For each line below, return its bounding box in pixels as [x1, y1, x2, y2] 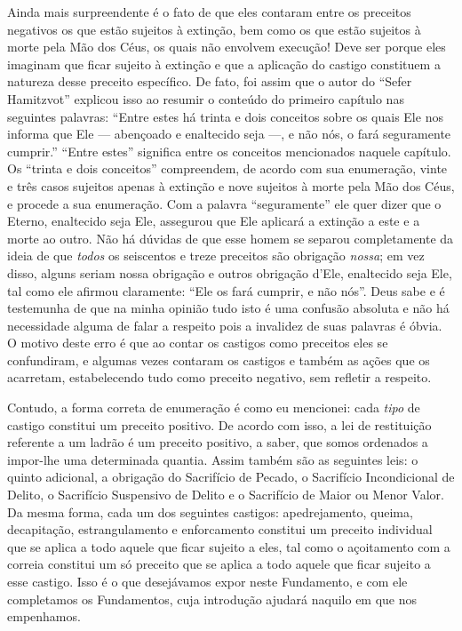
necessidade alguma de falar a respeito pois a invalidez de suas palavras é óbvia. [7, 315, 442, 334]
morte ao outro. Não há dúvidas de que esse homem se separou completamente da [7, 228, 454, 247]
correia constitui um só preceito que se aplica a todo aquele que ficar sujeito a [7, 555, 431, 573]
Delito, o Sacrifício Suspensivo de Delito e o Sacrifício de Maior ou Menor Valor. [7, 485, 444, 504]
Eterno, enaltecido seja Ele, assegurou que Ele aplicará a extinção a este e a [7, 212, 420, 230]
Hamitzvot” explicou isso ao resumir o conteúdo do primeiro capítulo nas [7, 89, 404, 108]
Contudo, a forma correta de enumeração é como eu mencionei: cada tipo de [7, 398, 420, 417]
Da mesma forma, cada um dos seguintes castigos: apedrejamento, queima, [7, 502, 413, 521]
